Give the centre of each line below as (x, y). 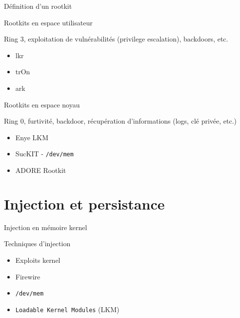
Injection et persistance (84, 203)
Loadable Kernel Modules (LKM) (67, 309)
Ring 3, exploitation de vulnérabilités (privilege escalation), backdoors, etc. (116, 39)
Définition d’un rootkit (38, 6)
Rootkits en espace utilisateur (48, 22)
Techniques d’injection (37, 244)
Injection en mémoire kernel (46, 227)
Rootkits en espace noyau (42, 104)
